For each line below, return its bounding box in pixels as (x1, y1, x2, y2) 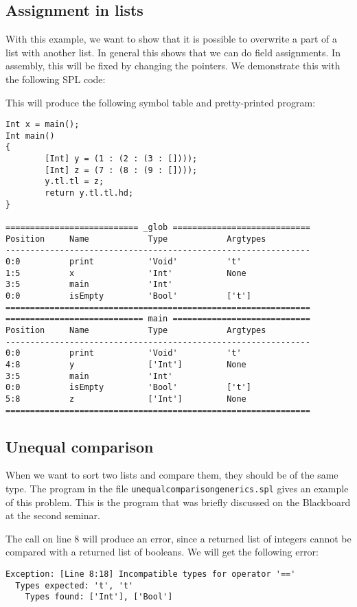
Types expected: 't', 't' (15, 580, 134, 591)
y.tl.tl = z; (45, 176, 104, 187)
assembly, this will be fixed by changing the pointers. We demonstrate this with (5, 58, 341, 73)
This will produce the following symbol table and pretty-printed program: (5, 95, 316, 109)
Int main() (5, 130, 55, 141)
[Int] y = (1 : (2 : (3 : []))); (45, 154, 198, 164)
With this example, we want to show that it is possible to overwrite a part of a (5, 32, 338, 46)
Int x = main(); (5, 119, 80, 130)
